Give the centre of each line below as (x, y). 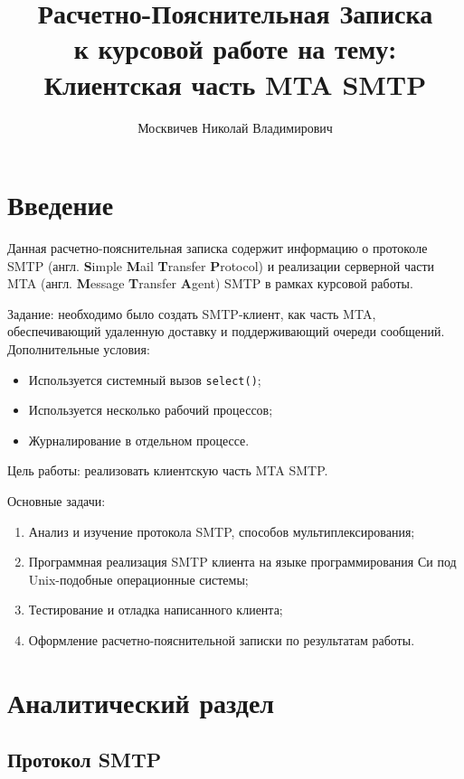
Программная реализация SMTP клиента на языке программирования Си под (242, 562)
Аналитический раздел (141, 702)
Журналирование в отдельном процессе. (139, 440)
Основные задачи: (57, 501)
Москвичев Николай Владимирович (235, 127)
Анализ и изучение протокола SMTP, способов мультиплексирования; (222, 531)
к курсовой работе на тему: (235, 48)
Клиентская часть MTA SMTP (235, 84)
